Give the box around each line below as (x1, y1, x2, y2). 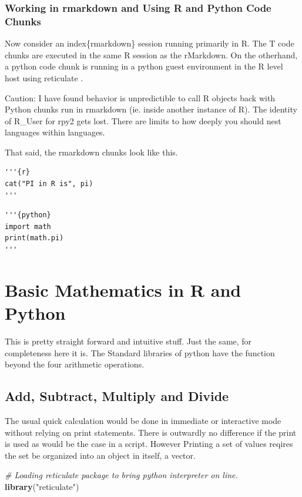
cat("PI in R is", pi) (5, 180, 93, 188)
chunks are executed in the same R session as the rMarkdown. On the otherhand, (5, 48, 298, 61)
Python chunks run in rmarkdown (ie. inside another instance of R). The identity (5, 103, 297, 115)
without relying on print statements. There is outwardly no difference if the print (5, 426, 297, 438)
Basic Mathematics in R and (5, 277, 241, 301)
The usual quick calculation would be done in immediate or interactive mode (5, 414, 281, 426)
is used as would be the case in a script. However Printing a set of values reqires (5, 438, 293, 450)
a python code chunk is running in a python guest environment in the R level (5, 60, 283, 72)
